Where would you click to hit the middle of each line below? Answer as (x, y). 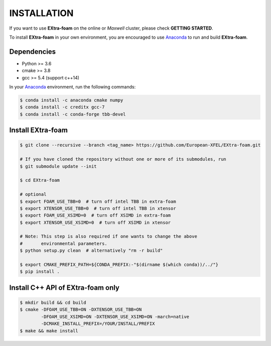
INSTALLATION (41, 13)
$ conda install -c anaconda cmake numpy (72, 100)
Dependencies (33, 51)
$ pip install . (40, 272)
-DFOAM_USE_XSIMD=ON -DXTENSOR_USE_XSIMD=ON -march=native (115, 317)
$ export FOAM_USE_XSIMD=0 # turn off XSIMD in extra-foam (95, 215)
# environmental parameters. (63, 243)
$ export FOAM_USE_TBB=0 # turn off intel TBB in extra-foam (98, 201)
